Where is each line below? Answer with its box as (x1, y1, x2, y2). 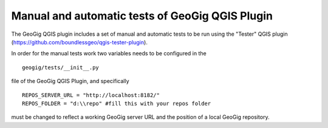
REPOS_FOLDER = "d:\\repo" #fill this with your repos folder (22, 100, 211, 107)
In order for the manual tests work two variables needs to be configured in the (11, 50, 207, 57)
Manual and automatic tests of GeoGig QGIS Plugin (11, 9, 273, 22)
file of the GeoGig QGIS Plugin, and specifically (11, 78, 129, 85)
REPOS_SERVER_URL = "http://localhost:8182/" (22, 92, 160, 98)
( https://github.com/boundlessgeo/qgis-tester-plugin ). (11, 38, 148, 45)
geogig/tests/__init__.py (22, 64, 100, 71)
